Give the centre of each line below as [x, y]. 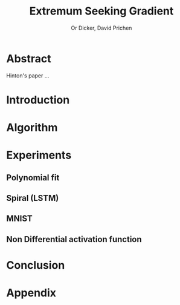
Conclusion [36, 265]
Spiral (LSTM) [33, 198]
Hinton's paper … [28, 75]
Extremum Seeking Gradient [101, 11]
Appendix [31, 293]
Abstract [29, 58]
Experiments [39, 155]
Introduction [38, 100]
